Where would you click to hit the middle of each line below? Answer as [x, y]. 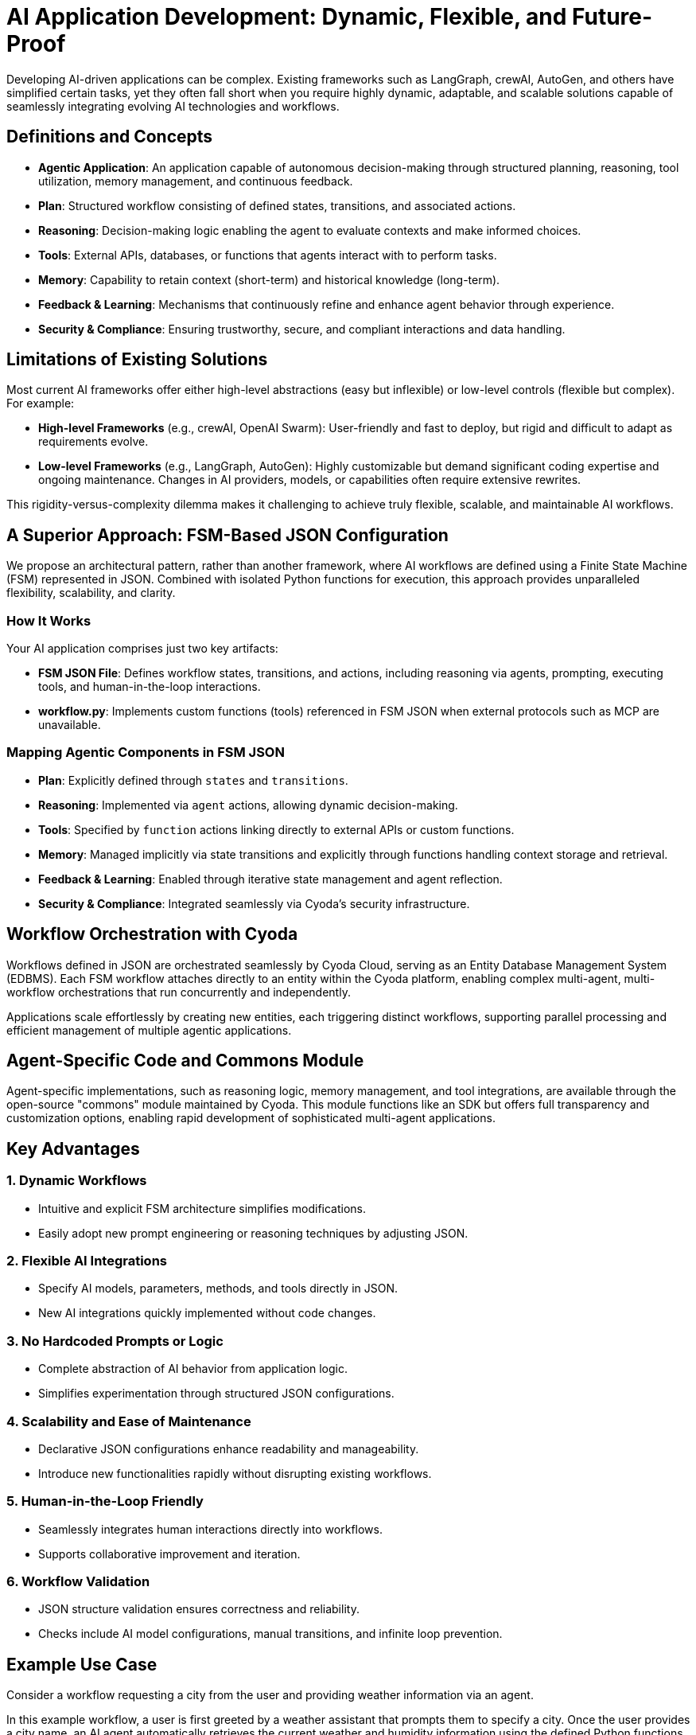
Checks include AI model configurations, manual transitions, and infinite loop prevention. [270, 1634]
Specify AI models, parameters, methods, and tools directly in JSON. [218, 1289]
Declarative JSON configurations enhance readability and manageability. [229, 1448]
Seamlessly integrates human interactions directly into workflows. [210, 1529]
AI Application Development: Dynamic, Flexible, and [287, 17]
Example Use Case [82, 1664]
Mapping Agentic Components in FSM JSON [146, 752]
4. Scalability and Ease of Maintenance [129, 1421]
